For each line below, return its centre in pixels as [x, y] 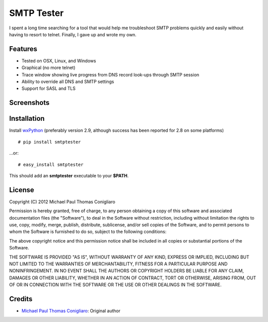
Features [23, 49]
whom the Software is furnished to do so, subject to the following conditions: [88, 232]
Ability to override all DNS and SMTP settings [68, 81]
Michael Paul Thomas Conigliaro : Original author [71, 311]
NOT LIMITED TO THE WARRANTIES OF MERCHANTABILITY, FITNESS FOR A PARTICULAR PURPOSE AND [118, 264]
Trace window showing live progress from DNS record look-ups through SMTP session [110, 75]
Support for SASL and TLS [49, 88]
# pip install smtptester [50, 142]
